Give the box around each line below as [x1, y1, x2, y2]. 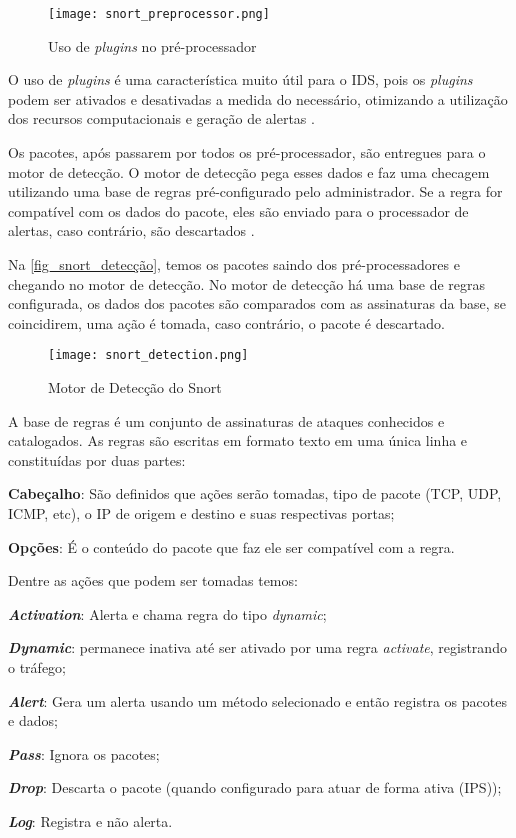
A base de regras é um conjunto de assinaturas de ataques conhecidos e [8, 410, 445, 431]
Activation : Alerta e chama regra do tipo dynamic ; [8, 603, 327, 624]
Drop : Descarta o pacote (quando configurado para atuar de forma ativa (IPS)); [8, 777, 502, 798]
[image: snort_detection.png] [48, 348, 249, 363]
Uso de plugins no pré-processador [48, 35, 257, 56]
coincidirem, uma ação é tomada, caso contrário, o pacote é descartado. [8, 312, 445, 333]
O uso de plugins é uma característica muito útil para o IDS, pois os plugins [8, 69, 473, 90]
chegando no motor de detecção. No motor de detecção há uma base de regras [8, 273, 486, 294]
